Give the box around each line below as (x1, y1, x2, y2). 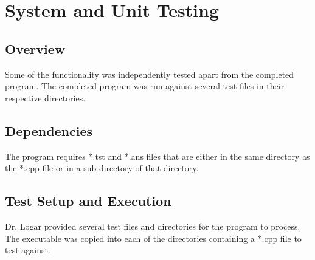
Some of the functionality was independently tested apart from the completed (5, 67, 294, 80)
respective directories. (5, 91, 86, 104)
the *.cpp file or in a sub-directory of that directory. (5, 162, 199, 174)
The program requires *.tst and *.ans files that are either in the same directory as (5, 149, 310, 162)
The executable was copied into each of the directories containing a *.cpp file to (5, 231, 302, 244)
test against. (5, 244, 50, 256)
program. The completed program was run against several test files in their (5, 80, 285, 92)
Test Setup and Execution (5, 191, 171, 210)
